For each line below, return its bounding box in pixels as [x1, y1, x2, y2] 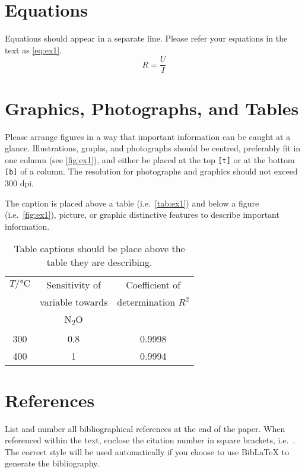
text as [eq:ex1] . [5, 43, 62, 56]
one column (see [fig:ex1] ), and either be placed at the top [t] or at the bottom [5, 153, 295, 166]
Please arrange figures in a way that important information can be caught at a [5, 130, 291, 142]
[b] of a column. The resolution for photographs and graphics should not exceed [5, 165, 298, 177]
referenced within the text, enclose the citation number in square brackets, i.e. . [5, 434, 296, 446]
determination [117, 295, 176, 309]
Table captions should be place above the [14, 242, 185, 256]
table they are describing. [46, 255, 152, 269]
